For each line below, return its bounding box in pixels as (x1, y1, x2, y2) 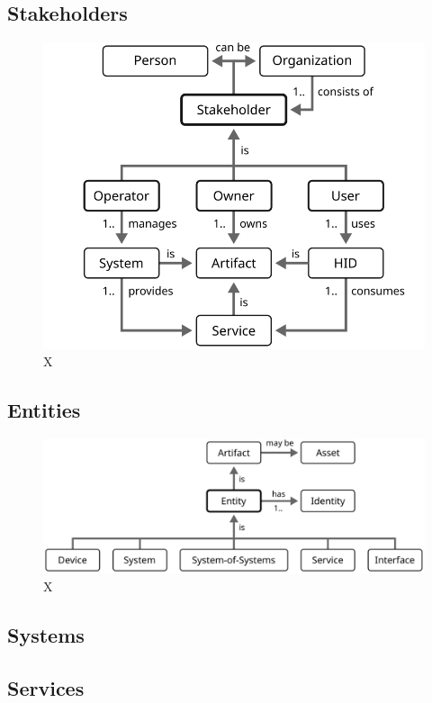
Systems (7, 620, 85, 648)
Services (7, 673, 85, 701)
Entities (7, 396, 81, 424)
